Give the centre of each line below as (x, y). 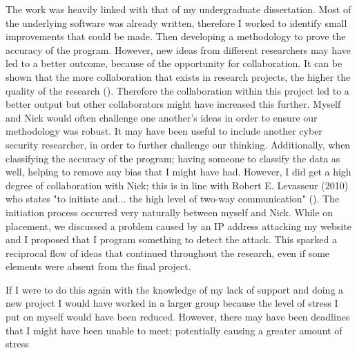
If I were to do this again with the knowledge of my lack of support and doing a (175, 289)
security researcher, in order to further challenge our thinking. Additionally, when (178, 144)
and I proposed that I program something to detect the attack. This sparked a (171, 239)
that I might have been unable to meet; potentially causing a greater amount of (174, 330)
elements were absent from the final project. (98, 266)
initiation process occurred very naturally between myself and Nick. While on (170, 212)
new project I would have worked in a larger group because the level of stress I (172, 303)
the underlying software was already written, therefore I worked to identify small (176, 22)
